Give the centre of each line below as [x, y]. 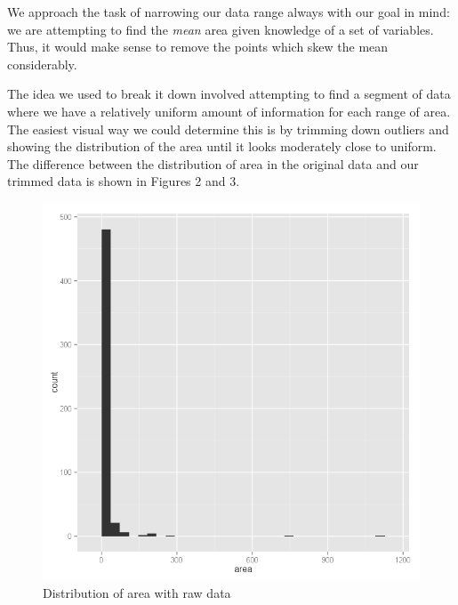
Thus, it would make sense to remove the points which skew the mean [198, 47]
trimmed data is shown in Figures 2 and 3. [124, 181]
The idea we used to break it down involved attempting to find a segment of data [229, 94]
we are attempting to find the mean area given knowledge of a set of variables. [221, 29]
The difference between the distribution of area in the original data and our [213, 163]
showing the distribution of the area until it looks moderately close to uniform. [222, 146]
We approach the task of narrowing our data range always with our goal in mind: [229, 12]
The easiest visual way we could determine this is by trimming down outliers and [228, 129]
